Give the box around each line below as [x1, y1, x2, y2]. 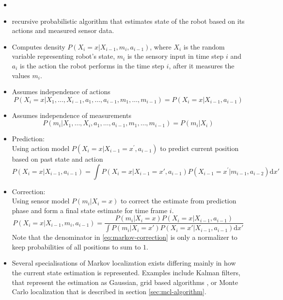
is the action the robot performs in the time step [20, 60, 164, 70]
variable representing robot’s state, [12, 51, 115, 61]
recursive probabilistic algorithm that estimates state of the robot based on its [12, 16, 245, 26]
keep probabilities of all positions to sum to [12, 241, 141, 251]
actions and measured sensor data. [12, 25, 114, 35]
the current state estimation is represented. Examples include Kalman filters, [12, 267, 240, 277]
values [12, 70, 30, 80]
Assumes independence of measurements [12, 110, 131, 120]
